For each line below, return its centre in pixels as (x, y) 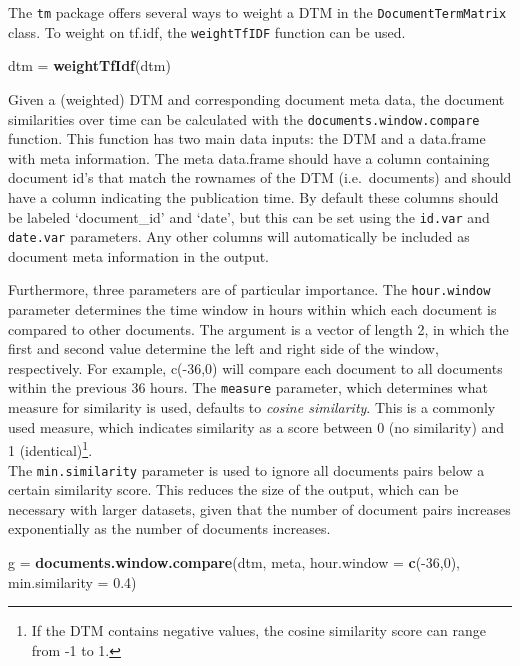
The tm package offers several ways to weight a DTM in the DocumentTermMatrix (257, 12)
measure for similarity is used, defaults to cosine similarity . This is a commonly (252, 407)
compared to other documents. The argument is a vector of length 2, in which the (258, 328)
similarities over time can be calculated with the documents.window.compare (244, 118)
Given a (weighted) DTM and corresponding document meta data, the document (256, 98)
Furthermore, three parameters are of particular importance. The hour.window (249, 289)
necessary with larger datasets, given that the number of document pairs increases (259, 508)
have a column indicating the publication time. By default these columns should (253, 196)
